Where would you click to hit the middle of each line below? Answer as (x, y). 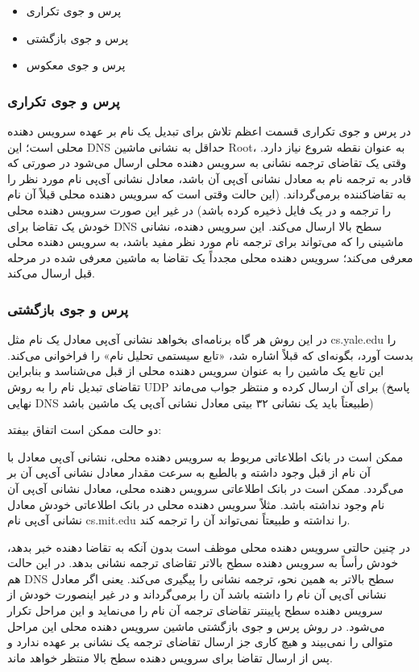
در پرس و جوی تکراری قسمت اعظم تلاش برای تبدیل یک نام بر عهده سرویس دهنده (209, 131)
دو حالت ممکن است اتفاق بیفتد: (85, 430)
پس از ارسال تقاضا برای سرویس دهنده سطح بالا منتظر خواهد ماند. (170, 657)
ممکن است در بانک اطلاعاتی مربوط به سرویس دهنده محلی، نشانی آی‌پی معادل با (205, 456)
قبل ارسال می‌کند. (51, 273)
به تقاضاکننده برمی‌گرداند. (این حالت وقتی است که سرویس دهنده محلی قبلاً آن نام (207, 194)
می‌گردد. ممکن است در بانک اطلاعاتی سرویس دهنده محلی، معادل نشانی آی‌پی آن (205, 488)
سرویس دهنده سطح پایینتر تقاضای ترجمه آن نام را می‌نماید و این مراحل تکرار (195, 610)
